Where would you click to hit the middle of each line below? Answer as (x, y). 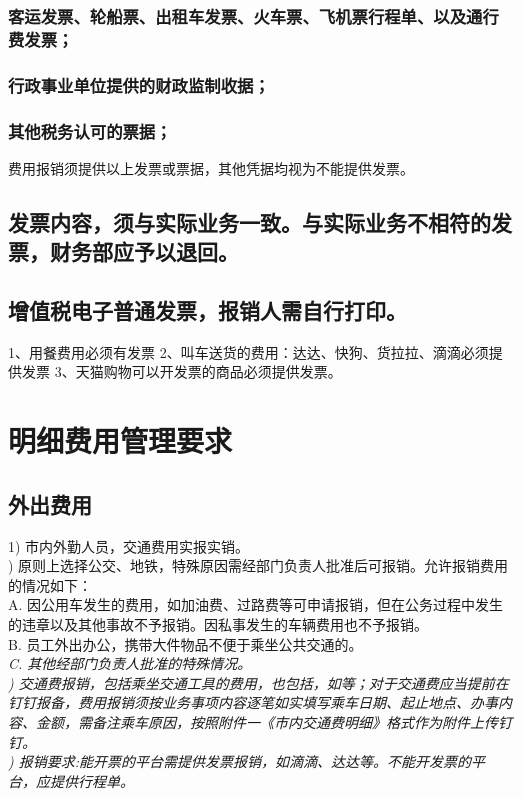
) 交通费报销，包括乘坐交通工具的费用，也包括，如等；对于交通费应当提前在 (258, 682)
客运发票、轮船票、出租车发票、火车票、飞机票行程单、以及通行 (253, 15)
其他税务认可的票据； (90, 130)
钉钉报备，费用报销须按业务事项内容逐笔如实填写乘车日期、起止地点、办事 (253, 702)
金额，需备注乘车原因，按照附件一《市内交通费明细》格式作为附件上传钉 (273, 721)
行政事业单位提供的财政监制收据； (139, 84)
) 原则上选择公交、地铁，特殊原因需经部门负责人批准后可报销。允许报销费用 (258, 565)
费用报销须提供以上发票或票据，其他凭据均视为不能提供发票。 (211, 167)
